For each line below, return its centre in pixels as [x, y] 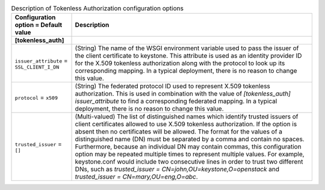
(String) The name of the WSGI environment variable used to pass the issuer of [187, 48]
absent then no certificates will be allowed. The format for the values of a [179, 132]
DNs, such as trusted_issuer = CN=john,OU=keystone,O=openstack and [177, 170]
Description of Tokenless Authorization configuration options [97, 8]
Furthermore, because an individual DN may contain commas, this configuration [188, 147]
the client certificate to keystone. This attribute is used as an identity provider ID [188, 56]
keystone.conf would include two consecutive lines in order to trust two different [189, 162]
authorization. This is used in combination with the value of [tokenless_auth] [183, 94]
